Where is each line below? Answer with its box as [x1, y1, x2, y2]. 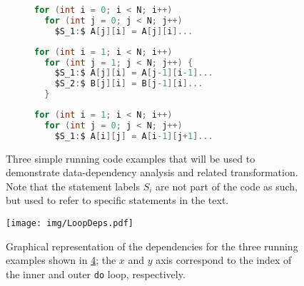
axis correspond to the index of [156, 252, 292, 267]
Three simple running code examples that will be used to [6, 150, 255, 165]
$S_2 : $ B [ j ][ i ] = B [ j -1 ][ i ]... [54, 78, 203, 89]
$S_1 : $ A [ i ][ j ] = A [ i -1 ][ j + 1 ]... [54, 131, 213, 141]
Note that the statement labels [6, 178, 140, 193]
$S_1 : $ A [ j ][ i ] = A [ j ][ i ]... [54, 26, 193, 36]
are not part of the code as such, [156, 178, 298, 193]
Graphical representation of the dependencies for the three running [6, 238, 298, 253]
